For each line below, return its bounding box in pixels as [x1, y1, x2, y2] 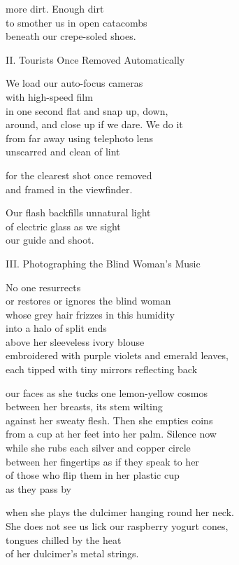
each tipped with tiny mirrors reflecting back [6, 362, 198, 377]
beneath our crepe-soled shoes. [6, 29, 136, 43]
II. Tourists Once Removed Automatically [6, 52, 185, 67]
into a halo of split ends [6, 321, 107, 335]
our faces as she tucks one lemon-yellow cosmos [6, 385, 208, 400]
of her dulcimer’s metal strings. [6, 546, 139, 561]
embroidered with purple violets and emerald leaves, [6, 348, 229, 363]
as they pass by [6, 481, 71, 496]
